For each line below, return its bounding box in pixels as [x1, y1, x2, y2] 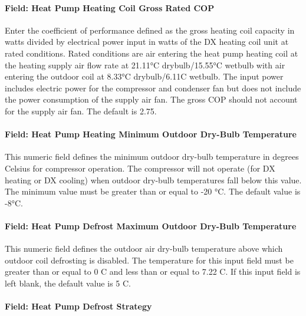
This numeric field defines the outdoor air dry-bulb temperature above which [5, 242, 283, 255]
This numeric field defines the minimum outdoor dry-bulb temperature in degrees [5, 150, 299, 163]
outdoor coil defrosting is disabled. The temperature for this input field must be [5, 254, 294, 266]
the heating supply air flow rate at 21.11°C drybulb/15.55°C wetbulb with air [5, 58, 285, 71]
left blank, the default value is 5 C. [5, 276, 131, 289]
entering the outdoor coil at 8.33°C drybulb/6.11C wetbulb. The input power [5, 70, 284, 83]
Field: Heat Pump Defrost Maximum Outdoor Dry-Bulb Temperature [5, 219, 297, 232]
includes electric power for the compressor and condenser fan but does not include [5, 81, 301, 94]
